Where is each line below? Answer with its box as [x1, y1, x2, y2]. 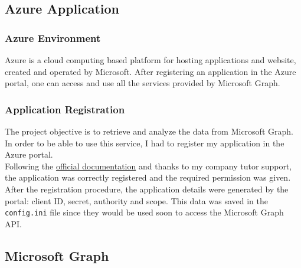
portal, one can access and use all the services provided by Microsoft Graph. [5, 77, 280, 89]
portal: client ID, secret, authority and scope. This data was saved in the [5, 194, 268, 207]
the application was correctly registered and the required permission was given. [5, 171, 291, 184]
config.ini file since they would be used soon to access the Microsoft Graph [5, 206, 284, 218]
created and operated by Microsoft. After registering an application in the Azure [5, 65, 296, 77]
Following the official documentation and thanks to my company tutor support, [5, 159, 292, 172]
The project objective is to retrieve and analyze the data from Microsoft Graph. [5, 125, 293, 137]
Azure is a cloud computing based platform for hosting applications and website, [5, 54, 296, 66]
